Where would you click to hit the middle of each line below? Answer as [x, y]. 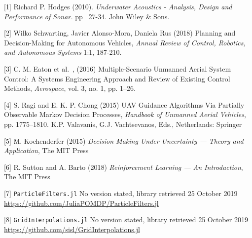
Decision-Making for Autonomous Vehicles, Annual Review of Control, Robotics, [125, 42]
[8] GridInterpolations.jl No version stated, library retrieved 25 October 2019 [126, 219]
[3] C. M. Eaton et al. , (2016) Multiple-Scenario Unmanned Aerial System [118, 68]
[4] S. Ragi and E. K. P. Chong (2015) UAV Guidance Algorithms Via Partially [124, 104]
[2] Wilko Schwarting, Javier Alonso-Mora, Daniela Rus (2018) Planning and [120, 33]
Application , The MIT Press [46, 150]
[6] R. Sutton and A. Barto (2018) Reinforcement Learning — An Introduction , [124, 167]
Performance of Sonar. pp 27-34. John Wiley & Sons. [87, 16]
